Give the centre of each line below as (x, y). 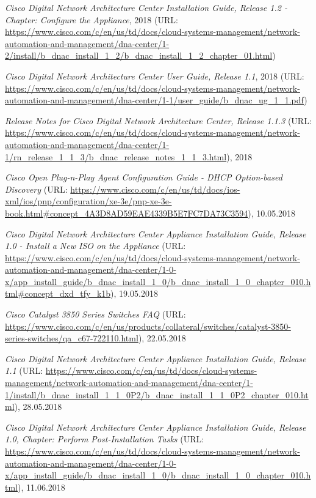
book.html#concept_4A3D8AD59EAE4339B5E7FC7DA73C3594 (127, 213)
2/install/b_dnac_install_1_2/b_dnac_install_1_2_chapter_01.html (139, 55)
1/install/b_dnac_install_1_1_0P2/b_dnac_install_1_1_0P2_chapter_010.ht (157, 394)
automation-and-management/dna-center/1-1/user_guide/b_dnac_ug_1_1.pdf (155, 100)
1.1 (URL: (24, 370)
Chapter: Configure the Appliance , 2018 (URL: (92, 19)
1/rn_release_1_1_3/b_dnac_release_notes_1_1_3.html (116, 156)
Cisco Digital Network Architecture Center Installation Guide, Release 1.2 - (146, 7)
